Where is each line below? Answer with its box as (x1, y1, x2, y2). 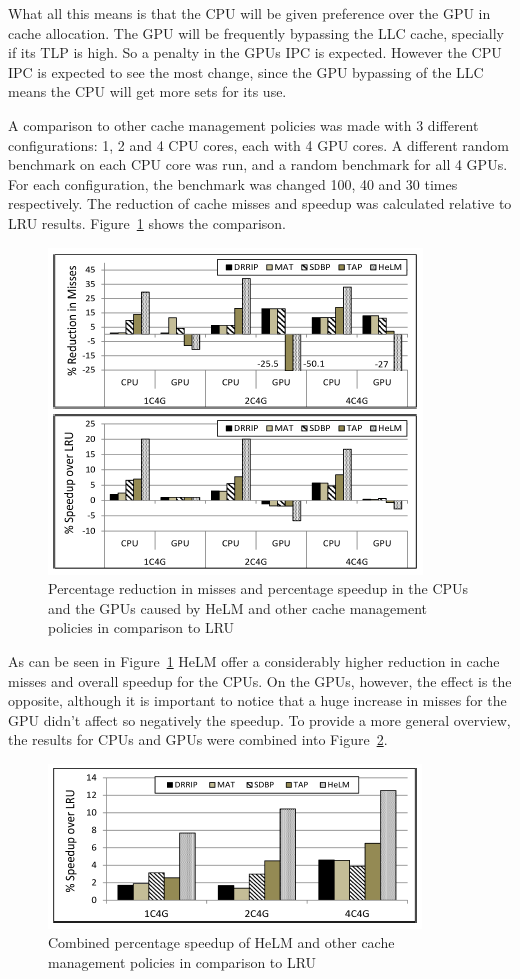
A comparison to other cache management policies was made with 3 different (8, 114, 479, 135)
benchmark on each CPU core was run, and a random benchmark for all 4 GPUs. (8, 154, 508, 175)
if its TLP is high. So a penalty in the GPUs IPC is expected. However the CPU (8, 42, 502, 63)
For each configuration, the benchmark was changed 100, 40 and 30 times (8, 173, 458, 194)
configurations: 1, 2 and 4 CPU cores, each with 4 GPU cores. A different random (8, 134, 510, 155)
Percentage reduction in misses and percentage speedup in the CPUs (48, 578, 469, 599)
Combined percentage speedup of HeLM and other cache (48, 932, 395, 953)
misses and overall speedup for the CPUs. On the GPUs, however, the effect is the (8, 670, 512, 691)
